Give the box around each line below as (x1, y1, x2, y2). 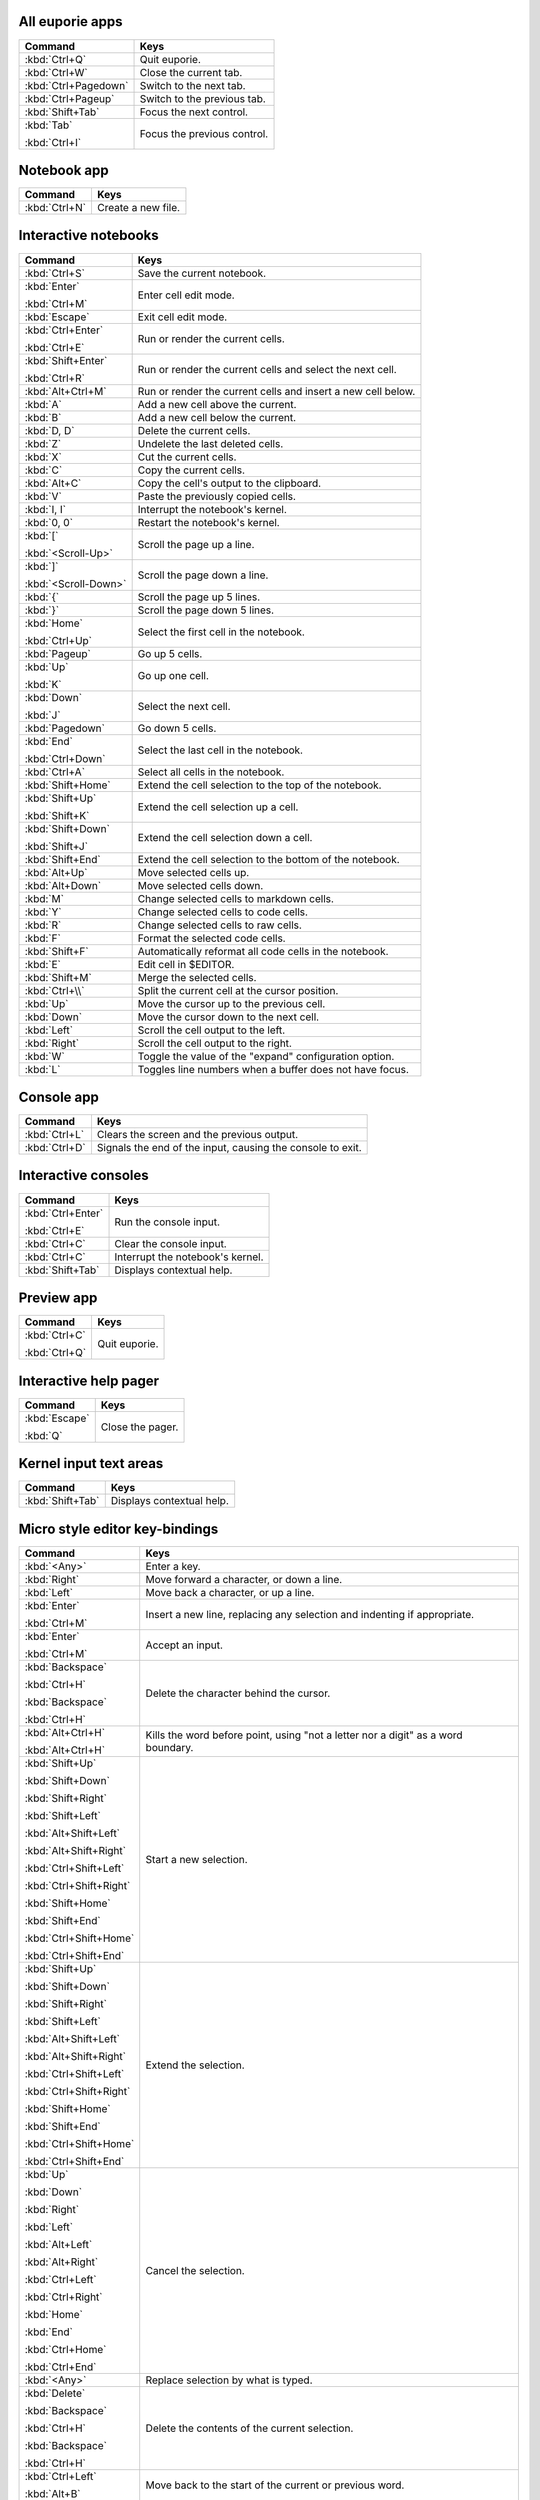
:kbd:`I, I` (24, 502, 67, 516)
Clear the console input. (114, 1236, 227, 1250)
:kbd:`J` (24, 708, 61, 722)
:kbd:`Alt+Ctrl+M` (24, 384, 107, 398)
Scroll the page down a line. (137, 568, 269, 582)
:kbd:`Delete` (24, 2386, 86, 2400)
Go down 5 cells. (137, 721, 217, 735)
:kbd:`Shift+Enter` (24, 353, 108, 367)
